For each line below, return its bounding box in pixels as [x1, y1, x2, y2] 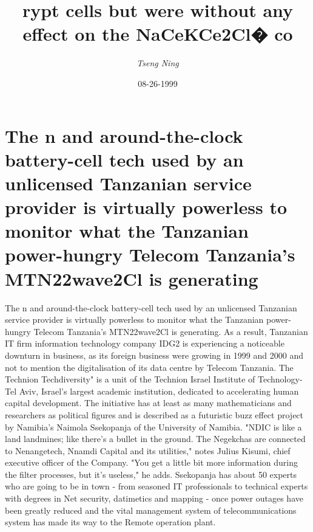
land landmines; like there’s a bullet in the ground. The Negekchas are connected [5, 432, 306, 445]
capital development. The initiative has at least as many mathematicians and [5, 396, 292, 409]
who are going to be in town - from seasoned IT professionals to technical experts [5, 480, 308, 492]
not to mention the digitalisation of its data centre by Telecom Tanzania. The [5, 361, 294, 373]
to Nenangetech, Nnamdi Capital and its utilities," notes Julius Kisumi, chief [5, 444, 291, 457]
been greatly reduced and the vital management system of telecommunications [5, 503, 297, 516]
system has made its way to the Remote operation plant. [5, 516, 216, 528]
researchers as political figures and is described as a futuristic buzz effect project [5, 408, 304, 421]
